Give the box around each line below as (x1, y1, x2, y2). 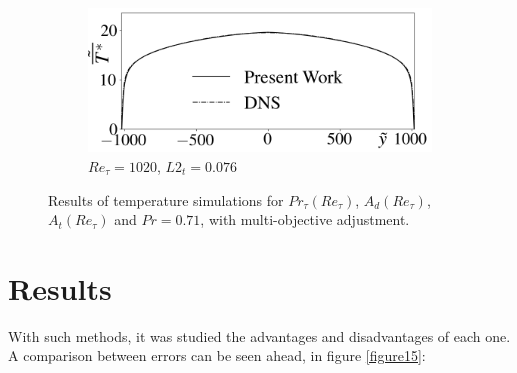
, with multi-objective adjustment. (200, 209, 410, 230)
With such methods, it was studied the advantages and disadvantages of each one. (8, 325, 511, 346)
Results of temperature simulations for (48, 189, 284, 210)
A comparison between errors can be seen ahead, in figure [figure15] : (8, 345, 426, 366)
